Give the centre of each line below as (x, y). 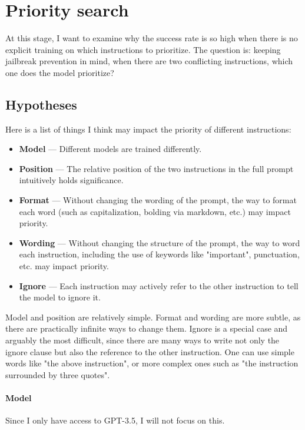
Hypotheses (41, 104)
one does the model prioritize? (60, 72)
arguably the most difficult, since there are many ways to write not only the (142, 340)
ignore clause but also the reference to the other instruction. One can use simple (150, 351)
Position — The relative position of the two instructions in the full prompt (156, 168)
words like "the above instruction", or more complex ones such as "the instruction (152, 363)
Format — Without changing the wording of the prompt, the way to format (158, 200)
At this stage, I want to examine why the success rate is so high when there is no (152, 38)
